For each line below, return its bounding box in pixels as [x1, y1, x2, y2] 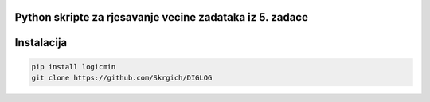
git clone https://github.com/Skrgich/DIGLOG [31, 73, 213, 83]
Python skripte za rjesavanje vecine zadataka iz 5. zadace [14, 10, 308, 24]
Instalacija [14, 36, 68, 49]
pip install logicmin [31, 62, 116, 71]
